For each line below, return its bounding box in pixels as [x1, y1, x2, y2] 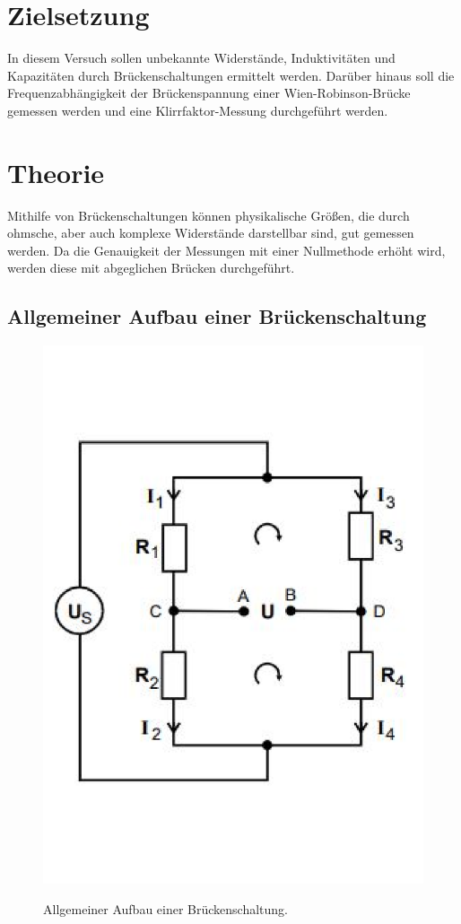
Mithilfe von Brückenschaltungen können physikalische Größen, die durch [7, 205, 410, 224]
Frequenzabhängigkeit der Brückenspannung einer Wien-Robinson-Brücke [7, 83, 411, 102]
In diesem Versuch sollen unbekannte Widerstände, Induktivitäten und [7, 48, 396, 67]
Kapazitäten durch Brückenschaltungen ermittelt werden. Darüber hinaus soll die [7, 65, 455, 84]
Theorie [7, 153, 105, 190]
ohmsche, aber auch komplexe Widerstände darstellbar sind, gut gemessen [7, 223, 414, 242]
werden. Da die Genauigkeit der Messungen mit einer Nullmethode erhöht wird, [7, 240, 446, 259]
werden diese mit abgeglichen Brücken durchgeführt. [7, 258, 295, 277]
